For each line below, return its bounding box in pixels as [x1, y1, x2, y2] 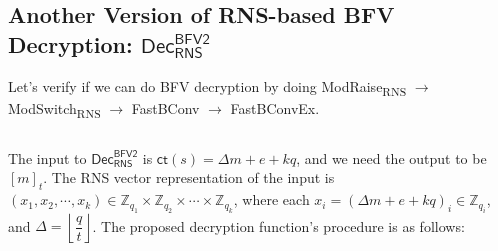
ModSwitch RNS [8, 97, 101, 121]
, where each [233, 189, 310, 210]
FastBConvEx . [230, 97, 320, 118]
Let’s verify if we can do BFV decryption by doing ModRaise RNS [8, 75, 407, 99]
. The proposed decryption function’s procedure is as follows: [92, 215, 465, 236]
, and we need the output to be [296, 147, 487, 168]
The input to [8, 147, 87, 168]
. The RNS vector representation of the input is [43, 167, 335, 188]
